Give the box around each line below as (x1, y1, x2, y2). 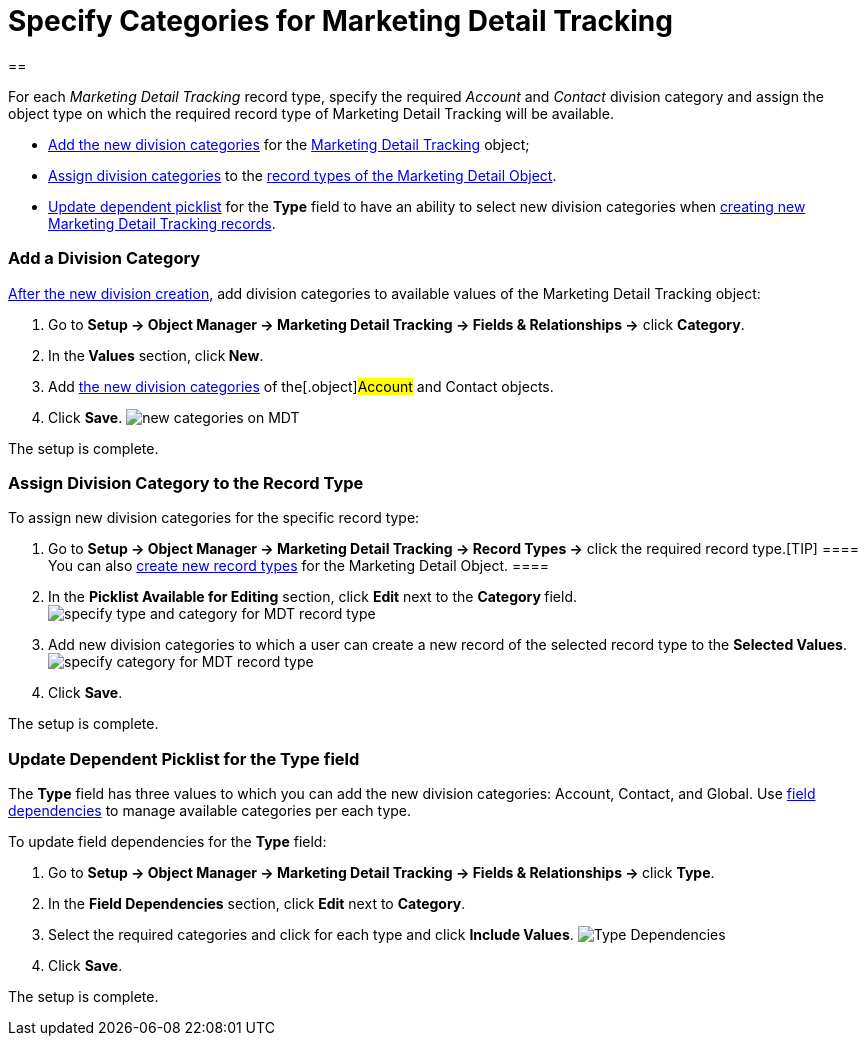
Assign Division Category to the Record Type (8, 472, 364, 493)
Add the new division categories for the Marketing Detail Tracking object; (48, 135, 530, 153)
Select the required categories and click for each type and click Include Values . (48, 926, 574, 943)
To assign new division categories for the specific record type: (8, 509, 420, 527)
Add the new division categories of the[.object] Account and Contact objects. (48, 377, 554, 395)
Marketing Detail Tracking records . (48, 214, 276, 232)
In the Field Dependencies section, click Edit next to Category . (48, 895, 466, 912)
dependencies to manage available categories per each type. (8, 802, 412, 819)
